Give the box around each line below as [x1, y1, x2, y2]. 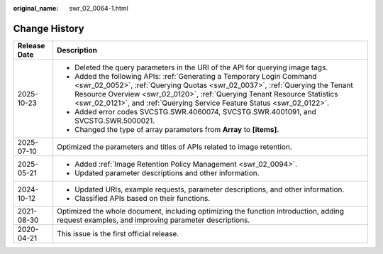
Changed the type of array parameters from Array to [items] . [74, 124, 279, 134]
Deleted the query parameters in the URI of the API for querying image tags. [74, 62, 328, 72]
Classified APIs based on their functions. [74, 193, 211, 203]
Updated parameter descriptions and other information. [74, 167, 260, 177]
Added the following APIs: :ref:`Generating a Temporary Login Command [74, 71, 317, 81]
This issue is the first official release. [57, 228, 179, 238]
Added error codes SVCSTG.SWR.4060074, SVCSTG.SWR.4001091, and [74, 106, 317, 116]
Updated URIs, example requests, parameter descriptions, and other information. [74, 184, 345, 194]
